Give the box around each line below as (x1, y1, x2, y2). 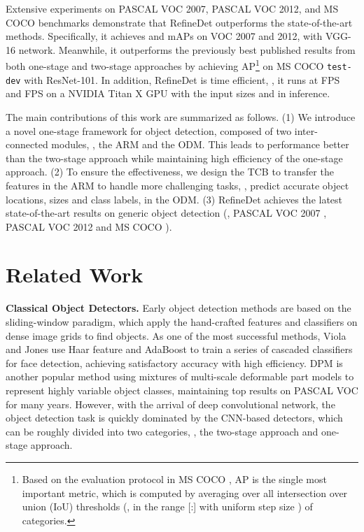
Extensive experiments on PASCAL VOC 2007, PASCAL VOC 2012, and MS (6, 1, 339, 15)
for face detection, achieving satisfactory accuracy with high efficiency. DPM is (6, 355, 343, 370)
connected (6, 137, 48, 152)
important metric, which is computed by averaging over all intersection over (22, 485, 348, 500)
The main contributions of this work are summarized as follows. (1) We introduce (6, 109, 356, 124)
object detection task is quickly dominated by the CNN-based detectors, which (6, 410, 343, 425)
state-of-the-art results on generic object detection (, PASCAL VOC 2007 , (6, 206, 327, 220)
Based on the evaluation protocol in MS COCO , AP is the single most (22, 471, 327, 486)
